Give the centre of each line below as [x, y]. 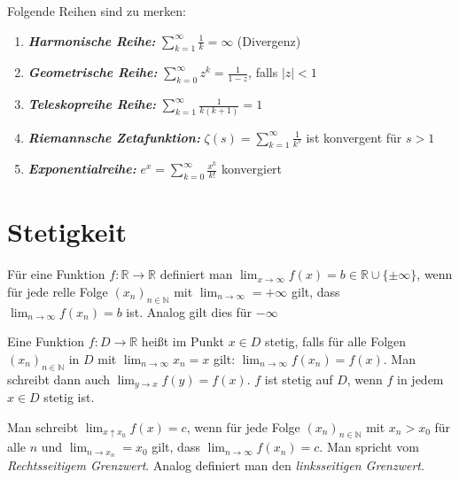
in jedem [420, 379]
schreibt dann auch [59, 379]
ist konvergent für [354, 137]
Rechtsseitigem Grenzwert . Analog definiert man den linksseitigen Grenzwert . [216, 465]
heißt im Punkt [183, 341]
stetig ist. [69, 397]
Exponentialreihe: [82, 169]
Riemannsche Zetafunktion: [114, 137]
